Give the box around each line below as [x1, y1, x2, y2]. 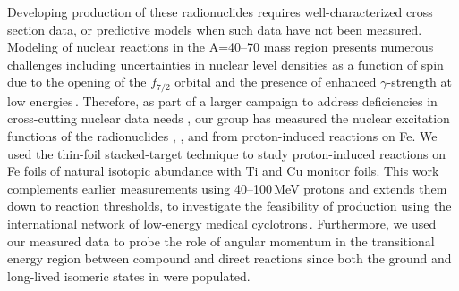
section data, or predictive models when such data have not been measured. [7, 20, 422, 38]
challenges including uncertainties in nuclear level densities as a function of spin [7, 54, 444, 73]
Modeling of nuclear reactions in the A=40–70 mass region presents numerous [7, 37, 434, 56]
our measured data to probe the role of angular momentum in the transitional [7, 231, 435, 250]
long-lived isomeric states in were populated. [7, 266, 251, 285]
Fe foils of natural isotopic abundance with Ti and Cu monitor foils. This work [7, 162, 439, 180]
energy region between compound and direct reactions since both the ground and [7, 249, 452, 268]
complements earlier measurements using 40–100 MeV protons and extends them [7, 179, 447, 197]
